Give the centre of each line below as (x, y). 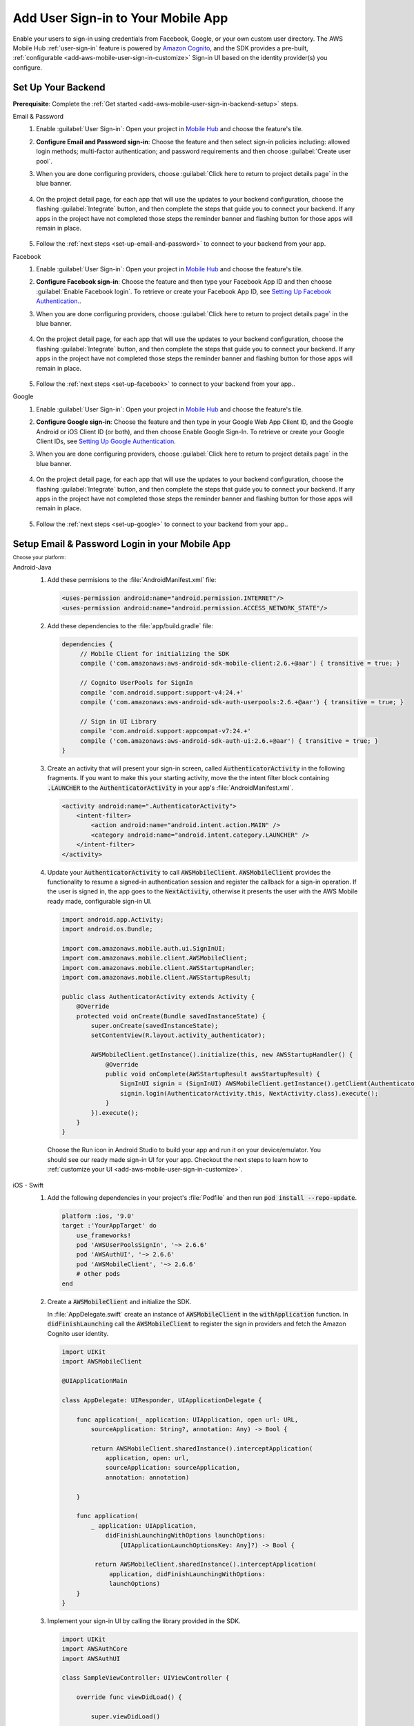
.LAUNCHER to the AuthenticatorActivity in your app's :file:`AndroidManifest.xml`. (170, 788)
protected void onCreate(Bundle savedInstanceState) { (171, 1016)
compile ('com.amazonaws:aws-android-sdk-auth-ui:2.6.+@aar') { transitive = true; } (229, 741)
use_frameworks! (103, 1235)
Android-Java (32, 567)
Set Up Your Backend (59, 87)
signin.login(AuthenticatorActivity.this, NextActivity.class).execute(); (249, 1093)
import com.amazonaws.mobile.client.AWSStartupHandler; (158, 968)
